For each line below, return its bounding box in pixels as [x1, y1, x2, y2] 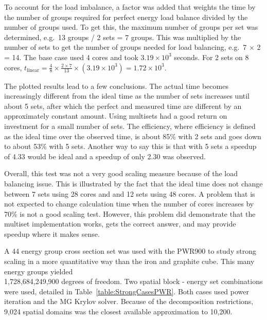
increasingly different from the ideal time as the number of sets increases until [4, 90, 250, 101]
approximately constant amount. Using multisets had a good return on [4, 110, 227, 121]
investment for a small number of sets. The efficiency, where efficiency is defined [4, 120, 256, 131]
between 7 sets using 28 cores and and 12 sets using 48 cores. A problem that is [4, 188, 255, 199]
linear [27, 68, 40, 73]
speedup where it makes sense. [4, 228, 100, 239]
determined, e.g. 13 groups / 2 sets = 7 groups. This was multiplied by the [4, 31, 241, 42]
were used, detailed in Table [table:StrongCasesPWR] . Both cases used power [4, 286, 249, 296]
